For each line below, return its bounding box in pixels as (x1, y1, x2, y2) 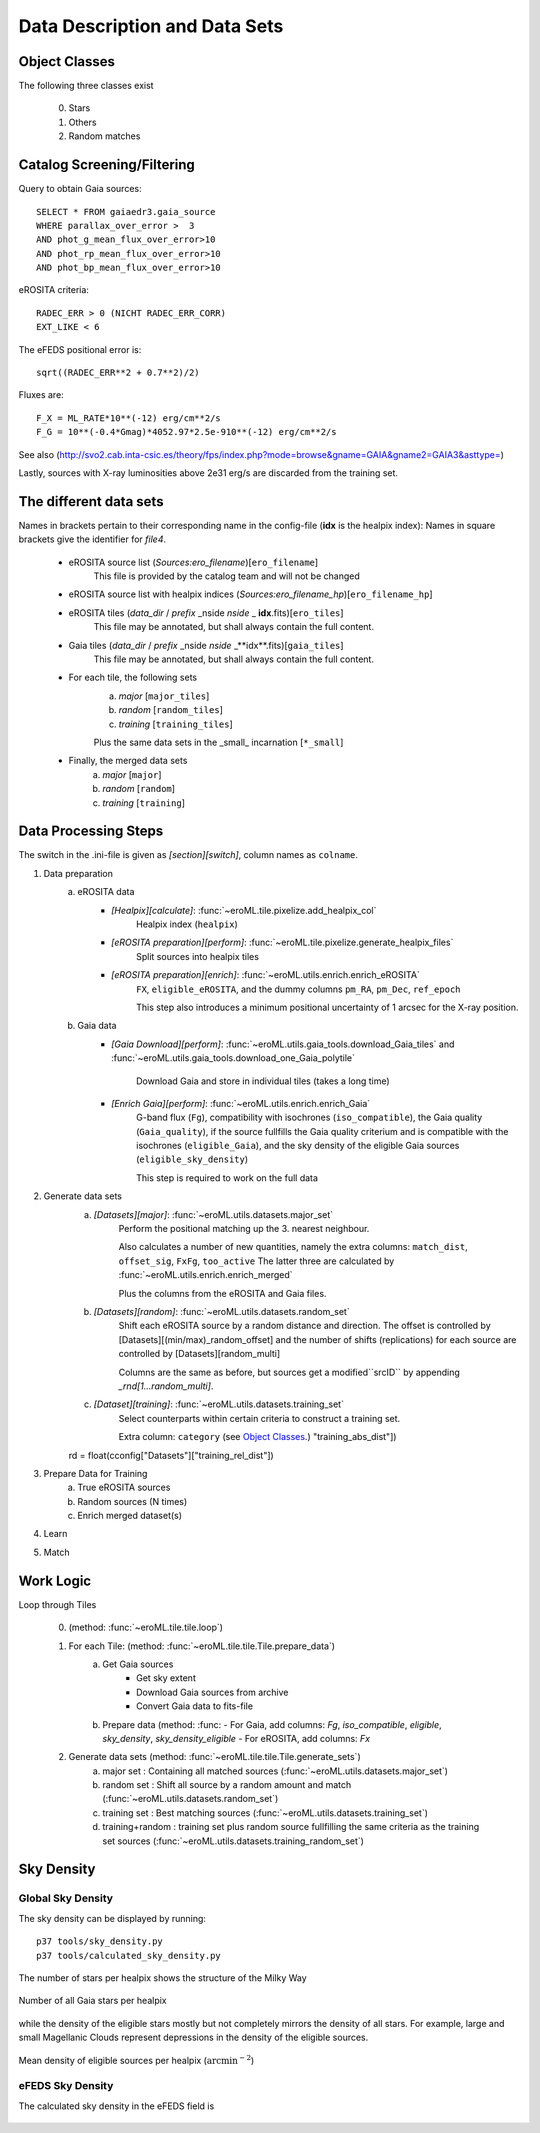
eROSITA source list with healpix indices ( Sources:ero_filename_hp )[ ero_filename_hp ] (68, 588, 434, 600)
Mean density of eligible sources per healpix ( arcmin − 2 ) (18, 2053, 255, 2066)
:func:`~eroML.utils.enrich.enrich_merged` (118, 1269, 294, 1281)
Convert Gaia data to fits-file (136, 1700, 254, 1712)
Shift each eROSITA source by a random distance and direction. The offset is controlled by (118, 1320, 492, 1332)
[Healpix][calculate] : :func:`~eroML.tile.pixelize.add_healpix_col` (111, 904, 377, 916)
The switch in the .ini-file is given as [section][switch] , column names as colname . (18, 849, 359, 861)
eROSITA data (77, 886, 135, 898)
